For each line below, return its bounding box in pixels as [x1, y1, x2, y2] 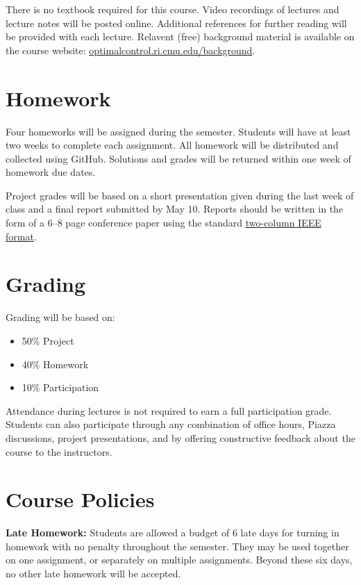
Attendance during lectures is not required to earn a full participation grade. [6, 403, 332, 418]
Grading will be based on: [6, 310, 115, 324]
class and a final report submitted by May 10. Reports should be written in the [6, 201, 344, 216]
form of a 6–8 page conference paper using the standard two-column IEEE [6, 215, 321, 230]
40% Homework [22, 356, 89, 371]
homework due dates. [6, 165, 96, 179]
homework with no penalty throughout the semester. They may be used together [6, 538, 349, 553]
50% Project [22, 333, 74, 347]
